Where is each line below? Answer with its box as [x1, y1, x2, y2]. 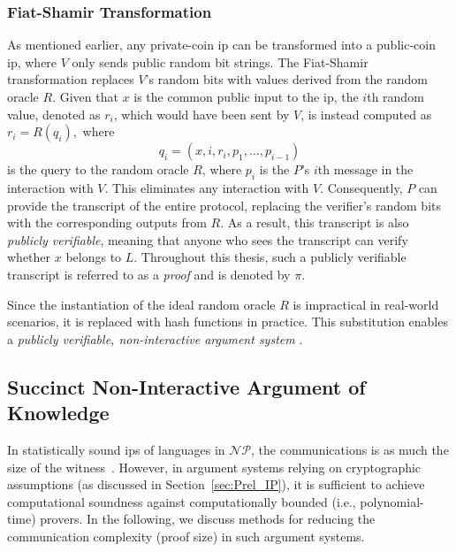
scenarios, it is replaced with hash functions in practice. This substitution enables [7, 312, 448, 331]
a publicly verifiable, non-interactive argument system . [7, 329, 303, 348]
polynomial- [360, 492, 424, 510]
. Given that [52, 88, 118, 105]
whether [7, 248, 51, 266]
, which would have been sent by [113, 104, 290, 123]
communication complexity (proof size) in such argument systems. [7, 526, 365, 545]
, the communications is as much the [251, 440, 449, 458]
